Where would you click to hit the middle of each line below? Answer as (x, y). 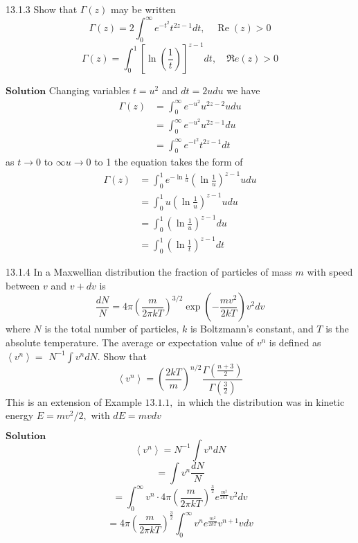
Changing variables (89, 90)
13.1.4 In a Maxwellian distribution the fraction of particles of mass (149, 272)
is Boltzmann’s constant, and (252, 329)
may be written (143, 9)
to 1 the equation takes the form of (169, 162)
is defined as (295, 342)
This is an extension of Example (74, 401)
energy (20, 415)
